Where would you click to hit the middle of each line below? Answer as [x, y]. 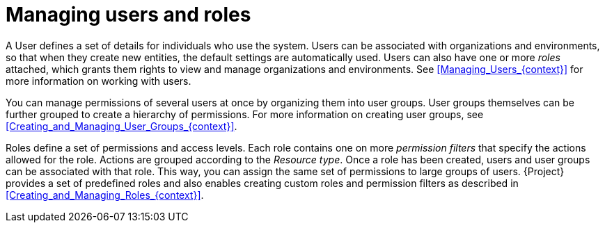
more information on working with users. [99, 81]
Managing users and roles [128, 15]
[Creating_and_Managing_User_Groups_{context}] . [121, 126]
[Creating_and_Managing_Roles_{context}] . [105, 195]
